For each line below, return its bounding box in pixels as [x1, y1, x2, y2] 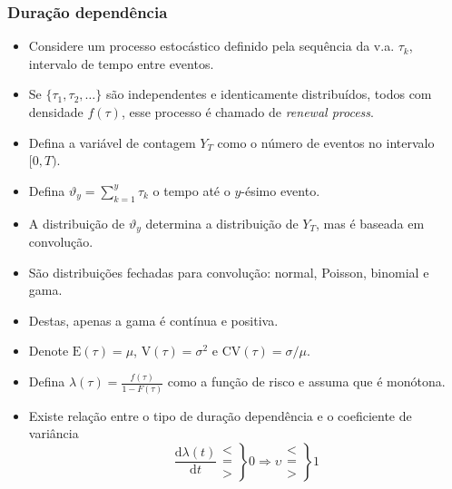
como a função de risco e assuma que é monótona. [167, 372, 446, 391]
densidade [28, 103, 84, 121]
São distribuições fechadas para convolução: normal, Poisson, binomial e [28, 262, 429, 281]
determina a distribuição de [145, 213, 299, 232]
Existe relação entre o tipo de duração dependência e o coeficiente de [28, 406, 412, 425]
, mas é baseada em [316, 213, 425, 232]
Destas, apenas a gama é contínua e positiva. [28, 310, 279, 329]
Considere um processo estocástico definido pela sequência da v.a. [28, 36, 395, 55]
